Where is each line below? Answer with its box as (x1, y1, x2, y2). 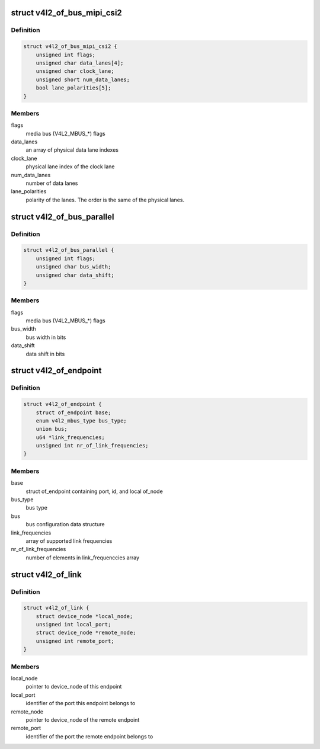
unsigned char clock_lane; (36, 68, 115, 75)
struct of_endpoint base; (36, 409, 111, 416)
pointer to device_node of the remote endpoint (25, 716, 140, 723)
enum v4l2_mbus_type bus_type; (36, 417, 127, 424)
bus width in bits (25, 334, 66, 341)
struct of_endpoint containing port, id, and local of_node (25, 488, 163, 495)
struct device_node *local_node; (36, 613, 133, 619)
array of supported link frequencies (25, 537, 113, 545)
